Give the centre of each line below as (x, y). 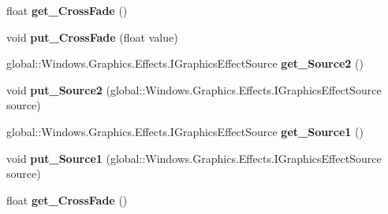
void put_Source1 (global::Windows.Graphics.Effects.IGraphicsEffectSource (194, 158)
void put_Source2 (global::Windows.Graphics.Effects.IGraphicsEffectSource (194, 89)
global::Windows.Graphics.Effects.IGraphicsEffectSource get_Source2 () (185, 63)
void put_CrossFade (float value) (92, 37)
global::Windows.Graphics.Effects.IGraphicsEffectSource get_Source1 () (185, 131)
